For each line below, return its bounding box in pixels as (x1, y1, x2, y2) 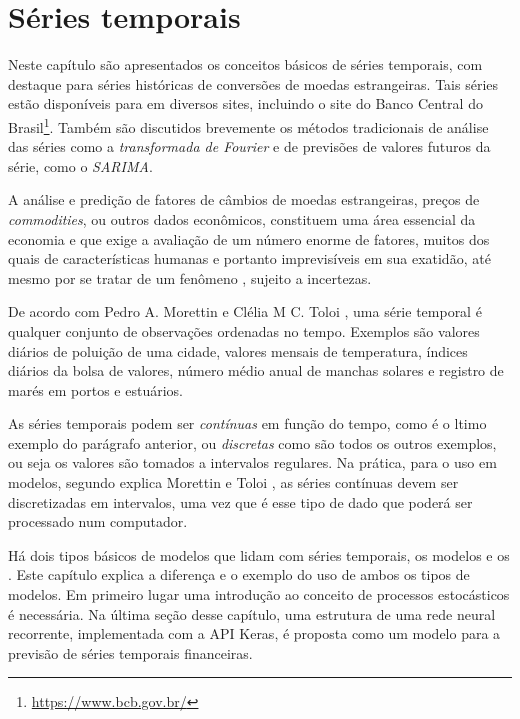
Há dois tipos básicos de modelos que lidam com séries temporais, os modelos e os (8, 544, 510, 565)
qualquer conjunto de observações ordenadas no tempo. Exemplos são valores (8, 320, 480, 341)
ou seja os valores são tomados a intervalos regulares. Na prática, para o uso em (8, 452, 497, 473)
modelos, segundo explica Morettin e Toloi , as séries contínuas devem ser (8, 472, 459, 493)
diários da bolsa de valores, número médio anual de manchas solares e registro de (8, 360, 504, 381)
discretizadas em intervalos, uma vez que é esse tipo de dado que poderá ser (8, 491, 473, 512)
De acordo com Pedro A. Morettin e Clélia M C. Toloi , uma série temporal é (8, 301, 482, 322)
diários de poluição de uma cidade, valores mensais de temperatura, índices (8, 340, 468, 361)
